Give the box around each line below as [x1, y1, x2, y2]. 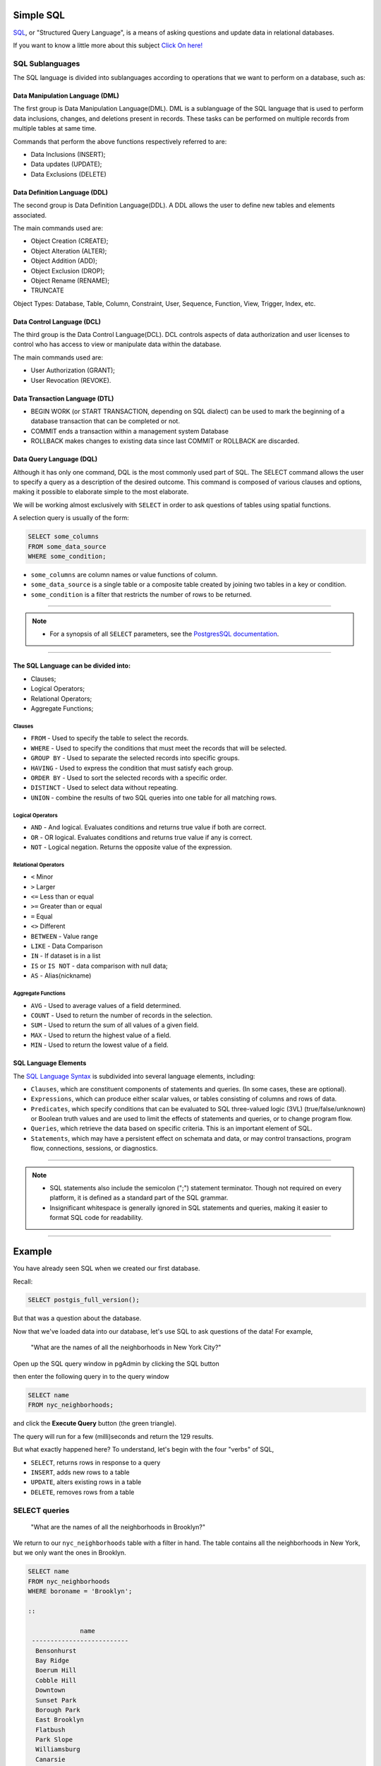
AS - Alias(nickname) [30, 971, 92, 980]
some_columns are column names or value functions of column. [30, 570, 218, 579]
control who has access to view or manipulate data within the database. [13, 340, 222, 349]
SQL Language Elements [13, 1059, 87, 1067]
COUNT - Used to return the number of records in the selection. [30, 1011, 213, 1019]
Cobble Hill [35, 1676, 77, 1684]
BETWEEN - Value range [30, 932, 99, 940]
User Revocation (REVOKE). [30, 376, 111, 384]
